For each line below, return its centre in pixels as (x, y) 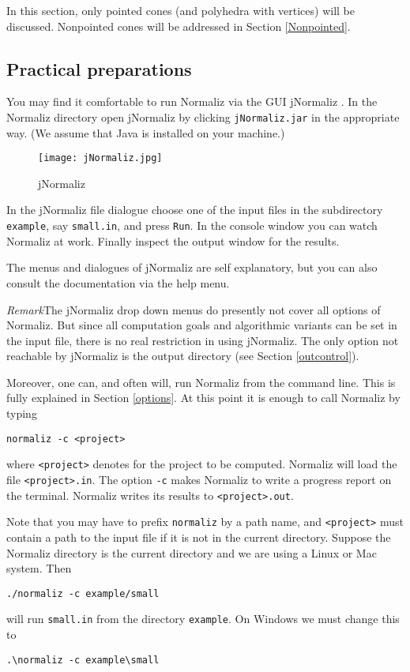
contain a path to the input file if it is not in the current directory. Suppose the (199, 537)
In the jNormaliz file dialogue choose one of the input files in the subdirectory (195, 210)
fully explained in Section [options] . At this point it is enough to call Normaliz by (203, 398)
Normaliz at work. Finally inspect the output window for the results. (173, 240)
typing (22, 413)
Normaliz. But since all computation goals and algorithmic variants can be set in (202, 325)
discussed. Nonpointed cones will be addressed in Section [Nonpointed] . (179, 26)
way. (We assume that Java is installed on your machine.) (146, 132)
